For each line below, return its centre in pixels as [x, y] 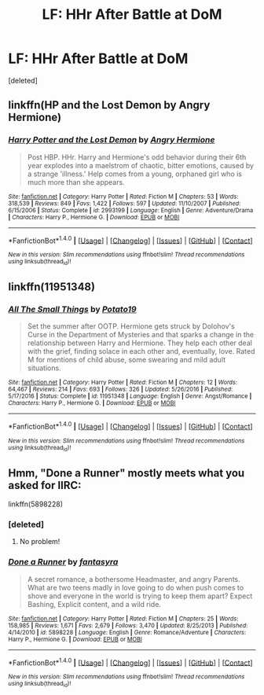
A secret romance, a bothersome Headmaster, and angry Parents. [134, 579]
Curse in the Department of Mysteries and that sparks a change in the [140, 335]
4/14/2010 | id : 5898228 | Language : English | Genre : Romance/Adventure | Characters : [127, 632]
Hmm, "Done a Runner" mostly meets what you [126, 473]
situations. [44, 368]
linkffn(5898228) [36, 504]
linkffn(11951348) [52, 287]
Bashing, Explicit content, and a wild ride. [94, 604]
